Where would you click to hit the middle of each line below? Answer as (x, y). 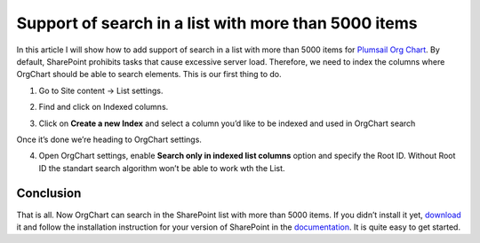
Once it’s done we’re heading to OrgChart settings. (109, 139)
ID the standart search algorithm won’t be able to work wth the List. (162, 168)
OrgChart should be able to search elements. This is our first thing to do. (149, 74)
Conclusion (49, 194)
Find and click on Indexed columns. (104, 107)
